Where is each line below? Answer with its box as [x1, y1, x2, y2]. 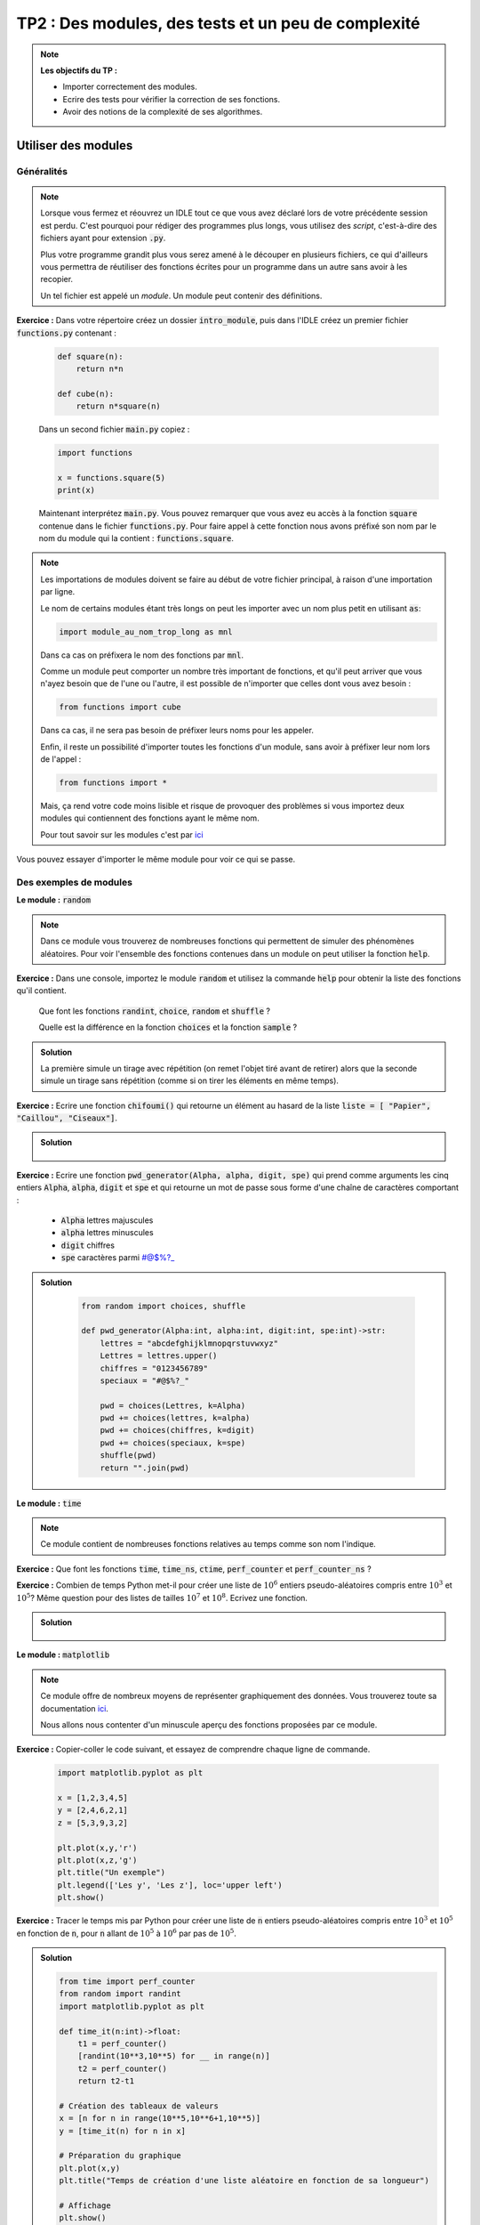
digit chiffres [60, 1240, 116, 1250]
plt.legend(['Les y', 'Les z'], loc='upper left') [57, 1880, 284, 1890]
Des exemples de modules [16, 877, 133, 889]
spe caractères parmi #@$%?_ [60, 1252, 175, 1263]
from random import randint [59, 1989, 181, 1999]
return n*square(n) [76, 401, 162, 411]
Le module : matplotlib [16, 1649, 110, 1660]
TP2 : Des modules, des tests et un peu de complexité [16, 13, 420, 33]
